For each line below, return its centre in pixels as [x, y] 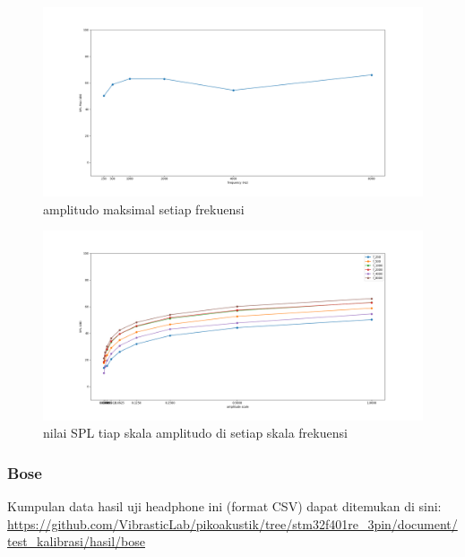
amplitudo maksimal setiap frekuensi [144, 209]
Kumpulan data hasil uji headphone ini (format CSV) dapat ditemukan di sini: [224, 505]
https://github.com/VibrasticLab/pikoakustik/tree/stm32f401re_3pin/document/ [232, 523]
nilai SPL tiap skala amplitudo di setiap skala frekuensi [195, 433]
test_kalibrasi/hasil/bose [76, 541]
